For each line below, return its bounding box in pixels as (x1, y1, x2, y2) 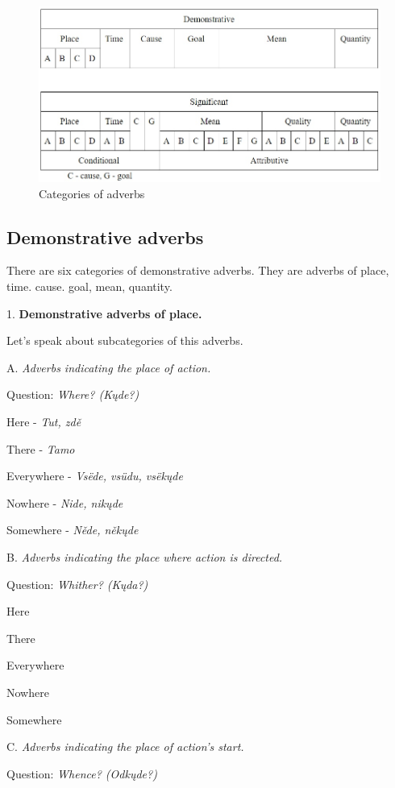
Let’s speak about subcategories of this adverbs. (6, 332, 243, 349)
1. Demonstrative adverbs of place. (6, 305, 202, 321)
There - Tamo (6, 440, 75, 457)
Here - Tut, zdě (6, 413, 81, 430)
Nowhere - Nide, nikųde (6, 494, 123, 511)
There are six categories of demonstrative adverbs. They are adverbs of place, (6, 262, 389, 279)
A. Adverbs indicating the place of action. (6, 359, 211, 375)
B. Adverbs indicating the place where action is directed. (6, 548, 283, 565)
